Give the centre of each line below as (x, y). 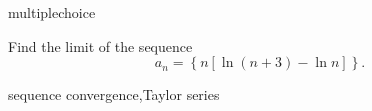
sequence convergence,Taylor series (114, 94)
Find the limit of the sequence (100, 45)
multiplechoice (52, 12)
